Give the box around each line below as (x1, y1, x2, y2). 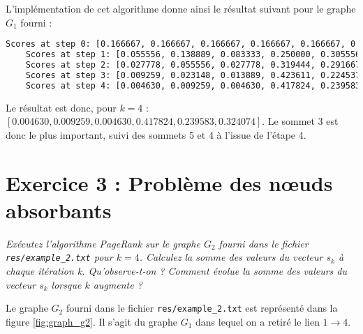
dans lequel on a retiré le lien (195, 314, 320, 328)
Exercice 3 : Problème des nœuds (6, 168, 333, 197)
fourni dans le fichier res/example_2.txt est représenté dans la (66, 301, 338, 315)
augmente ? (93, 277, 142, 291)
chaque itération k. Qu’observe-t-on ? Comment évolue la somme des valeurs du (6, 263, 348, 278)
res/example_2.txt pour (6, 250, 113, 264)
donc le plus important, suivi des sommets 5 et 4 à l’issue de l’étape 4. (6, 127, 306, 142)
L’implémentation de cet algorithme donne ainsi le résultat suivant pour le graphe (6, 1, 356, 15)
